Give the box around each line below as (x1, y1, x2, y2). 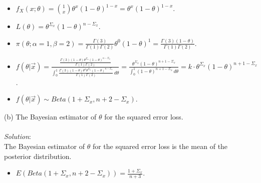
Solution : (4, 131, 31, 141)
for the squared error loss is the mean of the (92, 141, 228, 151)
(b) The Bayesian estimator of (4, 111, 97, 122)
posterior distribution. (4, 150, 72, 161)
